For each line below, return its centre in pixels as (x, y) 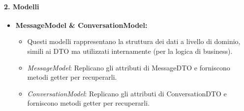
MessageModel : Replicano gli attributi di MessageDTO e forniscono (129, 67)
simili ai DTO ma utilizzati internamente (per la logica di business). (130, 51)
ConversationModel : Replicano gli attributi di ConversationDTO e (127, 93)
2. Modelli (22, 6)
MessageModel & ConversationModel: (81, 25)
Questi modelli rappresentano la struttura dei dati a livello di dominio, (134, 41)
